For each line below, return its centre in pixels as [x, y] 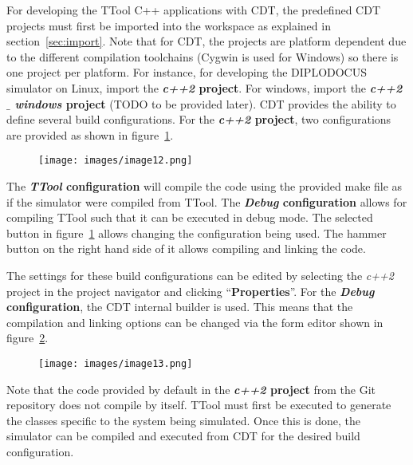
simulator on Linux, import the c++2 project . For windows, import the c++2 [205, 87]
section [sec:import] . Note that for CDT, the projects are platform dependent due [206, 41]
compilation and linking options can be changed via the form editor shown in [195, 322]
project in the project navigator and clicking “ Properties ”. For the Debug [191, 291]
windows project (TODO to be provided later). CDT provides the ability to [205, 103]
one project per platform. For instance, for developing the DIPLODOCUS [187, 72]
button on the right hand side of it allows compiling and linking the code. [186, 248]
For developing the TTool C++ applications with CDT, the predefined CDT [193, 10]
